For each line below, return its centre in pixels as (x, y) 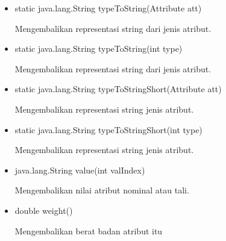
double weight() (44, 210)
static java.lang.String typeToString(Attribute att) (108, 8)
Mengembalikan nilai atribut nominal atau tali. (102, 190)
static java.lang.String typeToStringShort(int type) (108, 129)
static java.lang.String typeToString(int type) (99, 49)
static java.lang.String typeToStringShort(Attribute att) (118, 89)
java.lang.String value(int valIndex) (80, 170)
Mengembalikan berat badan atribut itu (89, 230)
